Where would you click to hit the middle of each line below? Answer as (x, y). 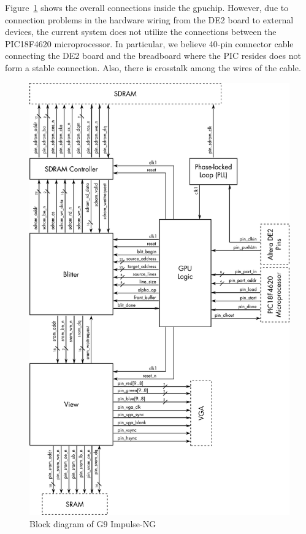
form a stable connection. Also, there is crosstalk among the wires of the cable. (153, 67)
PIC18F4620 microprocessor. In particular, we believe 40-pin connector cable (149, 43)
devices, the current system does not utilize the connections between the (141, 32)
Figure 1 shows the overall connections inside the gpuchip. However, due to (147, 7)
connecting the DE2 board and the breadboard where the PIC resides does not (153, 56)
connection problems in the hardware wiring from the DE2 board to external (149, 19)
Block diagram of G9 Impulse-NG (93, 523)
